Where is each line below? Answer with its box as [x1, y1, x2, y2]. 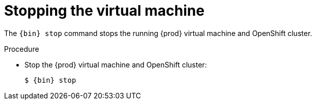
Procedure [4, 44, 39, 53]
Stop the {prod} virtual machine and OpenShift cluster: [24, 60, 207, 69]
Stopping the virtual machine [4, 2, 205, 19]
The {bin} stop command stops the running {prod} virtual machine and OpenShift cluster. [4, 28, 312, 38]
